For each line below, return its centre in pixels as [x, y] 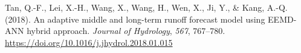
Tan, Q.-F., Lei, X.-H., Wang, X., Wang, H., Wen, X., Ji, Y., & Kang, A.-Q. [146, 7]
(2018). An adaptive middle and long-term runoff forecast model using [135, 19]
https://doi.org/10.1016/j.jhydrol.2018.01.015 [89, 42]
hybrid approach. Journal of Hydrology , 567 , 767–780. [126, 31]
